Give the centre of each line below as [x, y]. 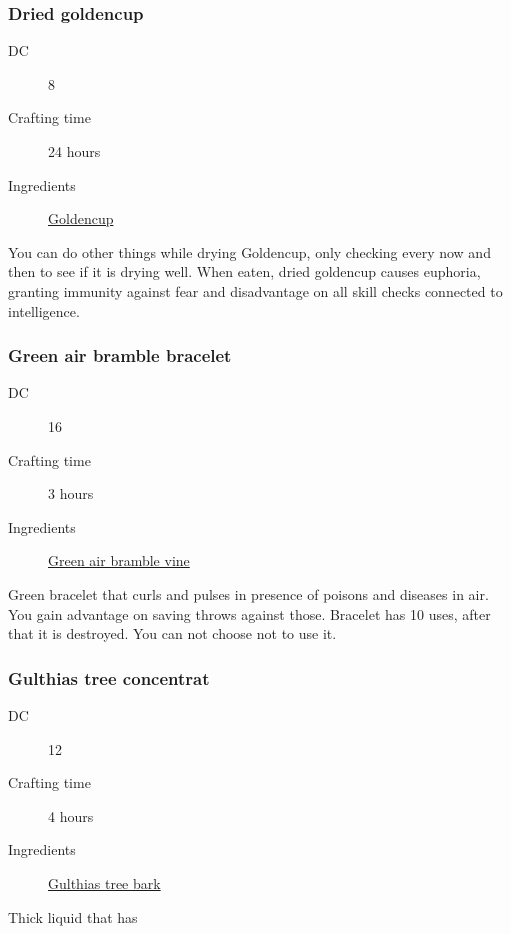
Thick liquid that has [73, 916]
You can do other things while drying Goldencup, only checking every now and [249, 251]
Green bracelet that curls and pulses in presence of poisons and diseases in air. [248, 593]
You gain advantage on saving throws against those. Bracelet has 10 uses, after [249, 613]
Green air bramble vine [119, 560]
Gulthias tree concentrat [109, 677]
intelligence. [44, 310]
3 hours [71, 493]
